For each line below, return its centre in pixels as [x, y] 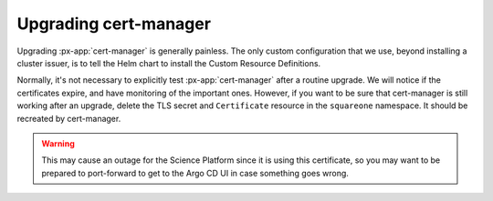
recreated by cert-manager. [69, 118]
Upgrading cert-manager [114, 24]
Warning [58, 143]
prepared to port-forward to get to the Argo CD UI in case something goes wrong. [195, 173]
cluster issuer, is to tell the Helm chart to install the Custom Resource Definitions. [169, 63]
